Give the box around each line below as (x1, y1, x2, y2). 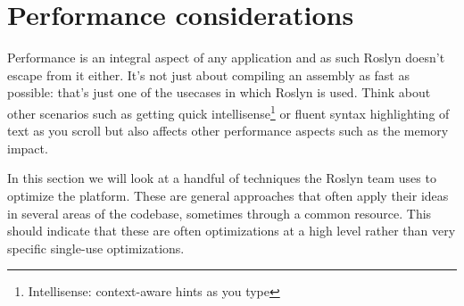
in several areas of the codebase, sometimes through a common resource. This (7, 203, 432, 222)
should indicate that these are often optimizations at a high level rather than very (7, 221, 456, 240)
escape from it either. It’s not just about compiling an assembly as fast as (7, 65, 410, 84)
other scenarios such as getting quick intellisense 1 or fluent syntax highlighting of (7, 101, 450, 122)
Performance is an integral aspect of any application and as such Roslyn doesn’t (7, 48, 445, 67)
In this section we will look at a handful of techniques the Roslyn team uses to (7, 169, 436, 187)
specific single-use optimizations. (7, 238, 185, 257)
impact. (7, 138, 48, 157)
